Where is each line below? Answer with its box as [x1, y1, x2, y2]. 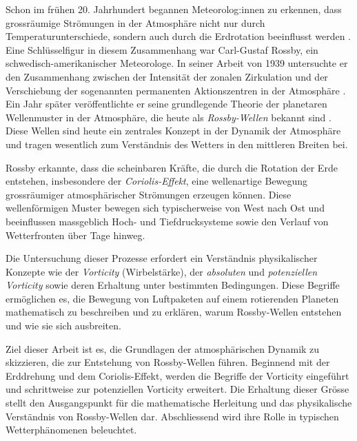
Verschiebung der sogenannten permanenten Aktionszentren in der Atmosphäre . [6, 83, 346, 97]
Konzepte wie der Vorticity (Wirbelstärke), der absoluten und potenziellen [6, 264, 318, 278]
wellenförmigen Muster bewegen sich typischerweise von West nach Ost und [6, 201, 325, 215]
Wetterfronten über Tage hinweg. [6, 227, 145, 242]
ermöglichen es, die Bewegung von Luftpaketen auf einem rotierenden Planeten [6, 291, 339, 305]
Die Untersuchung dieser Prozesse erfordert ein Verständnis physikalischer [6, 251, 318, 265]
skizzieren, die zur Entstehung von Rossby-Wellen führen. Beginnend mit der [6, 355, 330, 369]
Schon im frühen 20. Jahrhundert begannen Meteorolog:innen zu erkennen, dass [6, 2, 342, 16]
